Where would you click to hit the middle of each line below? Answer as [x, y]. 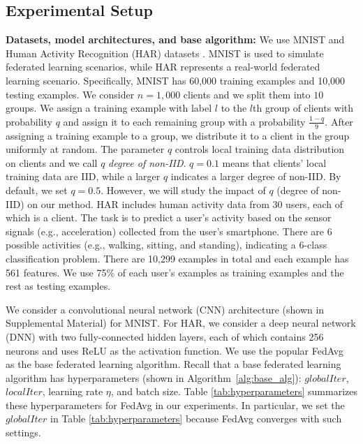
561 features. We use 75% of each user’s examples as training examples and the [175, 272]
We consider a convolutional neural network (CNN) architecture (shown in [165, 309]
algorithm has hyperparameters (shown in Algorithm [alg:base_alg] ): [154, 377]
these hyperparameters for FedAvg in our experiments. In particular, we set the [175, 405]
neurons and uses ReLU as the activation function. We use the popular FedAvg [175, 350]
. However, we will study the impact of [183, 190]
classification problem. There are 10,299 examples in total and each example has [177, 258]
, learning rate [73, 391]
